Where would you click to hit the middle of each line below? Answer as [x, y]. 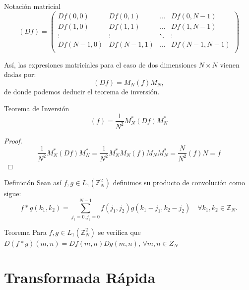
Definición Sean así [33, 182]
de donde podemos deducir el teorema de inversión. [82, 91]
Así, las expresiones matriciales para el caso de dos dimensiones [100, 64]
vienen [230, 64]
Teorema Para [25, 232]
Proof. [13, 140]
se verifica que [119, 232]
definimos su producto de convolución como [179, 182]
